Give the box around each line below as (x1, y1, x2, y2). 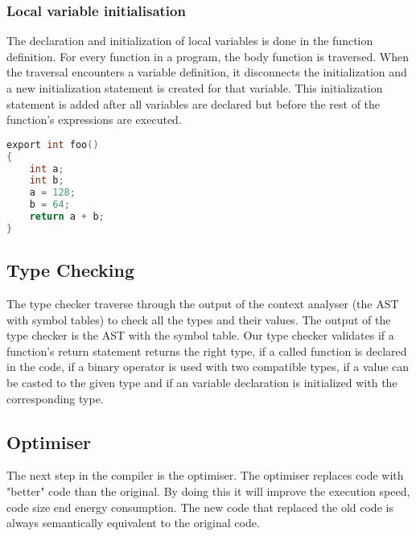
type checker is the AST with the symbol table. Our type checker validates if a (6, 327, 394, 344)
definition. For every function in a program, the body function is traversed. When (6, 47, 409, 64)
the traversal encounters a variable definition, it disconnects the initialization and (6, 64, 407, 80)
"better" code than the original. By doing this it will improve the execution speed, (6, 482, 410, 499)
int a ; (29, 163, 64, 175)
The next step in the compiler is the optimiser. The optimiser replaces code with (6, 467, 404, 484)
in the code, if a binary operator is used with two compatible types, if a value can (6, 358, 410, 375)
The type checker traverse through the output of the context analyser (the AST (6, 295, 399, 311)
